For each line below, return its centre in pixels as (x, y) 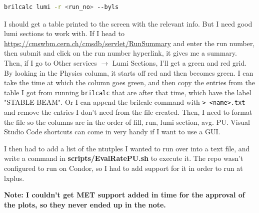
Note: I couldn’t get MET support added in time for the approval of (124, 195)
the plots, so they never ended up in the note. (85, 204)
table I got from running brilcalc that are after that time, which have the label (128, 92)
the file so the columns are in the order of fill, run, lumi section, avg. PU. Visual (127, 122)
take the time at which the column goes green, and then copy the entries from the (129, 82)
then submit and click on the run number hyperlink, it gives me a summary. (120, 53)
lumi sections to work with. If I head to (64, 33)
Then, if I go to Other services (50, 62)
